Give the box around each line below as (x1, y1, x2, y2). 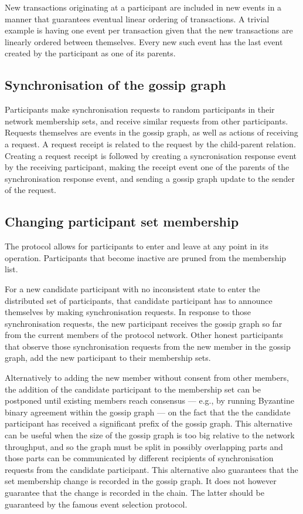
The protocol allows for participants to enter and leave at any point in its (5, 240, 268, 252)
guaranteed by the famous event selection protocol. (5, 498, 188, 510)
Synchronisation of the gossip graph (5, 76, 226, 94)
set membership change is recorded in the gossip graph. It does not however (5, 475, 277, 487)
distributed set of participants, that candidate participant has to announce (5, 294, 273, 306)
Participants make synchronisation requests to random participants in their (5, 103, 275, 116)
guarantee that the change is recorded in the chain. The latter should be (5, 486, 264, 498)
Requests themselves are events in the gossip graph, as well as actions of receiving (5, 126, 298, 138)
